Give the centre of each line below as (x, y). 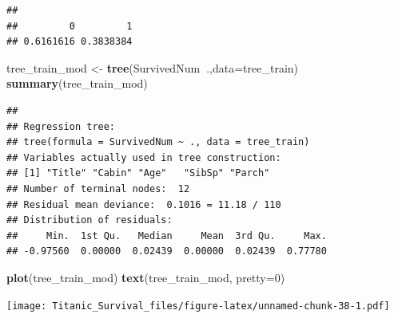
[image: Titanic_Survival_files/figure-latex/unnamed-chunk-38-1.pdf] (198, 306)
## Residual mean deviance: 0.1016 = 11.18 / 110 (144, 204)
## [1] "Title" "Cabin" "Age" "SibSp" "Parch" (138, 173)
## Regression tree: (61, 126)
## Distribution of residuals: (90, 220)
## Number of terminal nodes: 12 (98, 188)
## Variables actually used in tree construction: (144, 157)
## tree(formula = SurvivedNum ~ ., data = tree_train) (158, 142)
